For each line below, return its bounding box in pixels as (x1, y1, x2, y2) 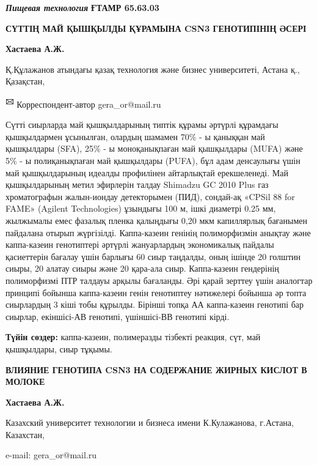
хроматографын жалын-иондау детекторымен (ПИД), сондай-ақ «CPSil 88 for (5, 190, 295, 203)
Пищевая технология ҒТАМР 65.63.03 (5, 1, 159, 13)
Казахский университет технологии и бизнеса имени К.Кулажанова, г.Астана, (5, 416, 294, 429)
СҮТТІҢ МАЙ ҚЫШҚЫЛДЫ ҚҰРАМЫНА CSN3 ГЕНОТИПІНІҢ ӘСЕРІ (5, 21, 307, 34)
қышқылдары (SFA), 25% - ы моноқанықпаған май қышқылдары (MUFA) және (5, 142, 303, 155)
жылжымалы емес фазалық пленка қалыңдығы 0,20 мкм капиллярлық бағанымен (5, 214, 308, 226)
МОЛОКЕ (5, 375, 45, 388)
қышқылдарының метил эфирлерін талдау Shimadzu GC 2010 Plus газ (5, 178, 269, 191)
